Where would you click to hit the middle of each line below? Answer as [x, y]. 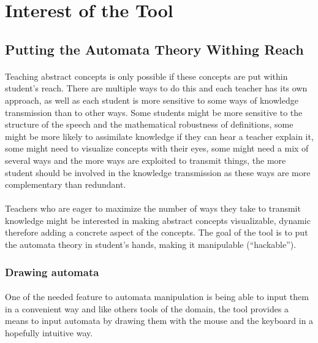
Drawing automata [52, 272]
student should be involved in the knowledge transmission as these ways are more [158, 172]
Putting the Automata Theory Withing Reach [154, 49]
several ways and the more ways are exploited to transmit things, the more [146, 160]
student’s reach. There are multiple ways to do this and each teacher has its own [156, 88]
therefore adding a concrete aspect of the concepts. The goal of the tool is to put [157, 232]
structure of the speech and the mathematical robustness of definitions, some [149, 124]
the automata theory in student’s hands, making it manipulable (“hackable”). [151, 245]
